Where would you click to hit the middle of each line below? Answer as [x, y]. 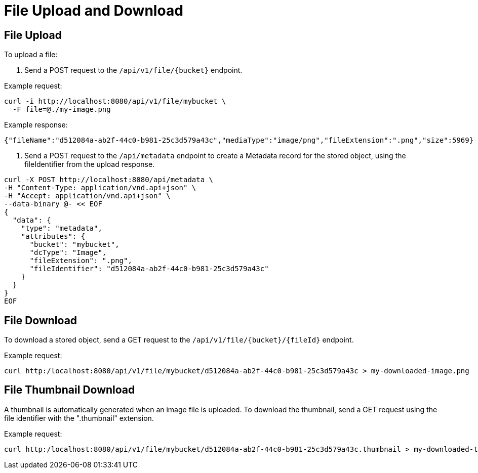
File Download [41, 320]
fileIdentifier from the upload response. [90, 164]
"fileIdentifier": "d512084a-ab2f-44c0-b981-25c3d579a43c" [149, 269]
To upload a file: [31, 55]
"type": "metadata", [62, 228]
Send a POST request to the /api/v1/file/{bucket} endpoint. [133, 70]
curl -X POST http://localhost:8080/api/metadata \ [109, 180]
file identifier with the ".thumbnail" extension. [79, 418]
